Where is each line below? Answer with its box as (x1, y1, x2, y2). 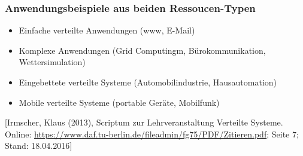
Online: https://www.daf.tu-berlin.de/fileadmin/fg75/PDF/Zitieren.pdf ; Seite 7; (5, 127, 299, 140)
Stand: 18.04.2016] (5, 139, 72, 152)
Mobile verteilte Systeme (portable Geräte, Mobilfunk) (19, 96, 220, 108)
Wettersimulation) (19, 56, 86, 68)
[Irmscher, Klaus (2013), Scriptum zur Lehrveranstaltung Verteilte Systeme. (5, 116, 283, 129)
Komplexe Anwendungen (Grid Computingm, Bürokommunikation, (19, 44, 266, 56)
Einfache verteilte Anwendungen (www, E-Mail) (19, 24, 195, 36)
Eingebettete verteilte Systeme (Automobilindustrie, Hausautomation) (19, 76, 277, 88)
